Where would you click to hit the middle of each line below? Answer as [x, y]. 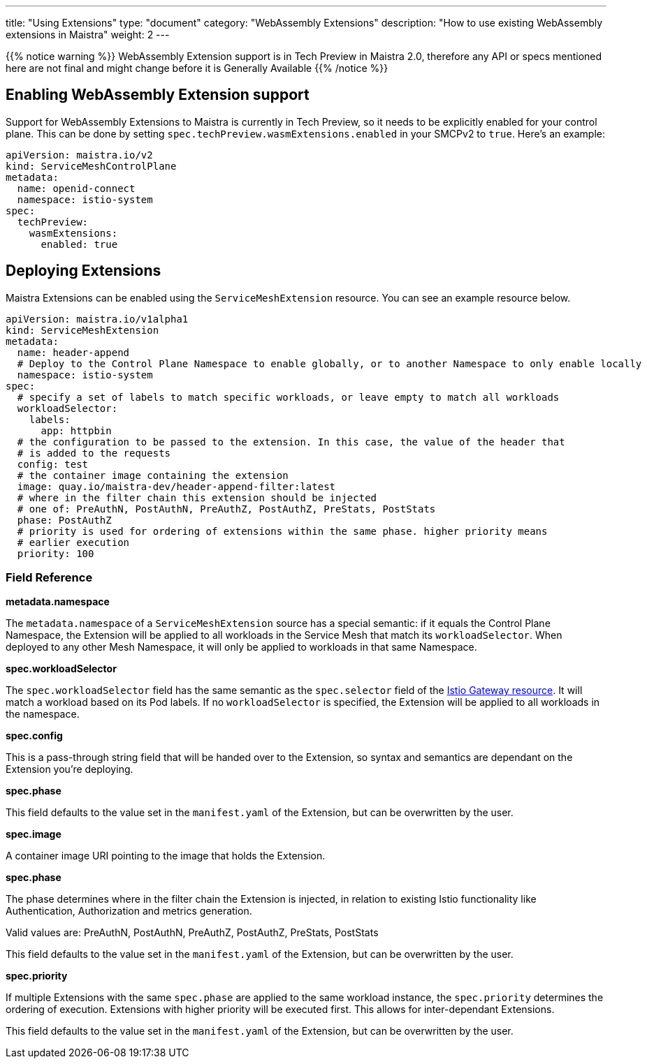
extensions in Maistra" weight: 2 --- [88, 35]
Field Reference [49, 578]
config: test [53, 464]
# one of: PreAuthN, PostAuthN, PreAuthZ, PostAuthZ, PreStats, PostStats [226, 509]
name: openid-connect [76, 188]
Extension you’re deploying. [70, 769]
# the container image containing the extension [153, 475]
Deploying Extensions [83, 271]
